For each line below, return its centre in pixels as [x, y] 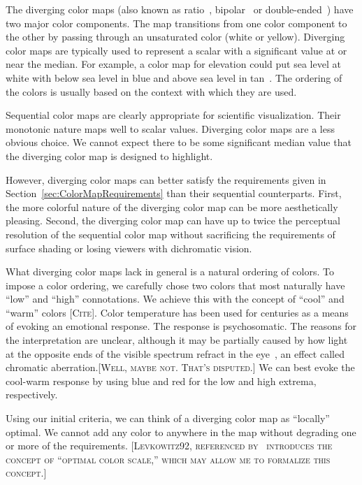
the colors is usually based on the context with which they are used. [151, 91]
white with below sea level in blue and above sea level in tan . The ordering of [174, 77]
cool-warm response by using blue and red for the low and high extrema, [161, 381]
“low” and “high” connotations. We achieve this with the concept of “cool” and [175, 299]
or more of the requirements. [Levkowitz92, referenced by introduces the [169, 446]
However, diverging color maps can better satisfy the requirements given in [166, 179]
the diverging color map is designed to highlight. [109, 155]
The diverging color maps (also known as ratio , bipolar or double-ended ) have [180, 9]
